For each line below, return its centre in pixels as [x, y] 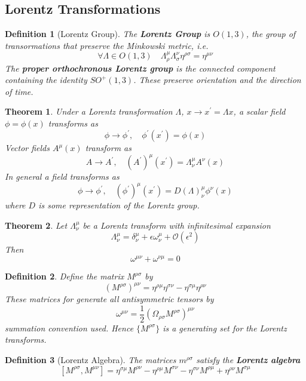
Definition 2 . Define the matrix [65, 276]
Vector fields [27, 148]
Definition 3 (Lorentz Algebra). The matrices [91, 360]
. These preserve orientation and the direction [217, 80]
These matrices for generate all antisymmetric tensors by [109, 299]
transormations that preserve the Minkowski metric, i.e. [107, 45]
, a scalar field [259, 111]
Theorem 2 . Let [36, 225]
